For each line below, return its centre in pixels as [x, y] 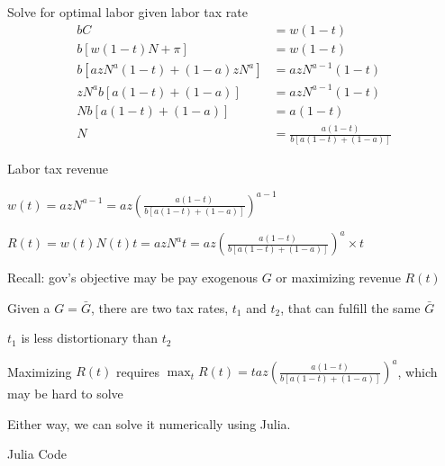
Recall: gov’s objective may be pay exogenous [132, 277]
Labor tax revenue [58, 169]
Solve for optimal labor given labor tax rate [127, 12]
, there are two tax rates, [159, 307]
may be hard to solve [65, 394]
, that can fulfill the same [350, 307]
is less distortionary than [90, 338]
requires [138, 371]
